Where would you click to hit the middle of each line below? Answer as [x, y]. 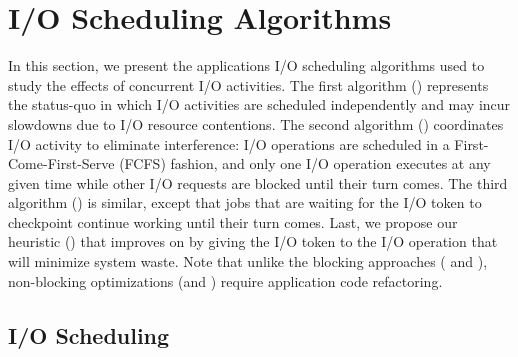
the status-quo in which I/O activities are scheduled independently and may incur [259, 104]
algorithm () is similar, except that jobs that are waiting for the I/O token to [245, 202]
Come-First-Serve [61, 163]
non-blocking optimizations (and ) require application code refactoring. [225, 280]
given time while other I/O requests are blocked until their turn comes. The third [258, 182]
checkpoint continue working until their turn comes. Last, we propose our [233, 221]
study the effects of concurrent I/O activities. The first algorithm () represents [248, 84]
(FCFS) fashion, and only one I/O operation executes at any [305, 163]
